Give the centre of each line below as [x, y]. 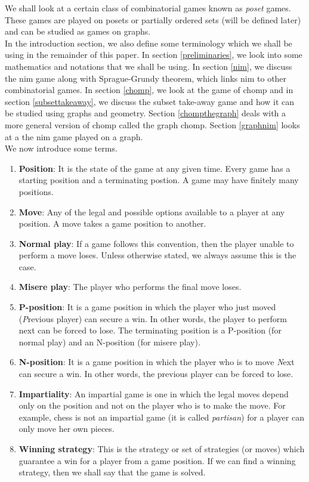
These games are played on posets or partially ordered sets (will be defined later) [153, 19]
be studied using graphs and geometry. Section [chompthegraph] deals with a [146, 113]
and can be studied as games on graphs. [78, 31]
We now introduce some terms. [61, 148]
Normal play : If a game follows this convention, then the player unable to [156, 243]
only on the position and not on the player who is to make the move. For [152, 405]
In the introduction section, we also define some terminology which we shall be [149, 43]
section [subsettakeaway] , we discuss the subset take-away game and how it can [150, 101]
